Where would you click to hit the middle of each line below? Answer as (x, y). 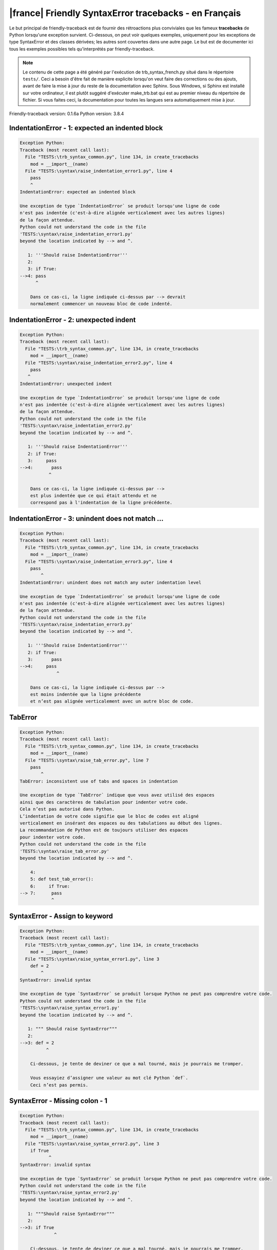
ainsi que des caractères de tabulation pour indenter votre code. (104, 802)
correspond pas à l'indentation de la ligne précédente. (101, 503)
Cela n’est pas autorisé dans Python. (67, 809)
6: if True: (50, 886)
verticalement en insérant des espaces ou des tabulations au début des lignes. (121, 823)
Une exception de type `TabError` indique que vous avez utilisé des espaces (117, 795)
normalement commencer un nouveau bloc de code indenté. (101, 304)
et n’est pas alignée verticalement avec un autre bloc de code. (112, 701)
